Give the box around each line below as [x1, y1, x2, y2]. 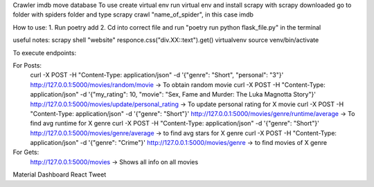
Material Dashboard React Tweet [12, 170, 107, 179]
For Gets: [12, 148, 39, 157]
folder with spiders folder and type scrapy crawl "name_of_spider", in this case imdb [12, 10, 254, 19]
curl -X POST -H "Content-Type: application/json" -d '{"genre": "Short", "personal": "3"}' [30, 71, 284, 79]
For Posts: [12, 61, 42, 69]
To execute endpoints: [12, 48, 76, 57]
